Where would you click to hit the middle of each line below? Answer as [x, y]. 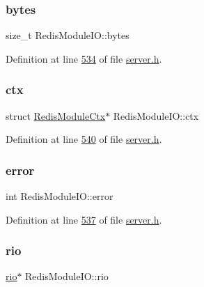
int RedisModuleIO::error [60, 196]
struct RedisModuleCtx [56, 115]
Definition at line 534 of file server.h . [84, 58]
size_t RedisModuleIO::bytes [68, 35]
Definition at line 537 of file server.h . [84, 219]
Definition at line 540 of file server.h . [84, 139]
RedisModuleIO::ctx [156, 115]
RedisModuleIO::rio [67, 276]
